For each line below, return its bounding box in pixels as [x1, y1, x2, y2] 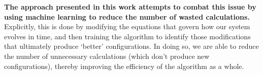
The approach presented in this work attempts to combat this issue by [4, 2, 256, 12]
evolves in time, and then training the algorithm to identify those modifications [4, 31, 251, 41]
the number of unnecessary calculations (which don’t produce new [4, 50, 210, 61]
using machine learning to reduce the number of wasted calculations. [4, 11, 250, 22]
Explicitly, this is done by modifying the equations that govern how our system [4, 21, 250, 32]
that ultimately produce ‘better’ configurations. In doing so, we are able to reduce [4, 41, 259, 51]
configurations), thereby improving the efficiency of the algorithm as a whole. [4, 60, 244, 71]
